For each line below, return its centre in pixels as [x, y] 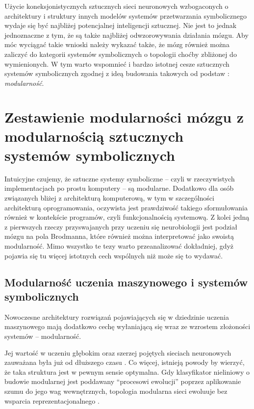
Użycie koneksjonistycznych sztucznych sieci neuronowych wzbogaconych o [116, 6]
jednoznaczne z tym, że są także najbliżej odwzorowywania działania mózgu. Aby [127, 35]
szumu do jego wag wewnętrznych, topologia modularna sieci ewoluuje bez [116, 391]
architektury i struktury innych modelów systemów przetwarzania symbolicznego [126, 15]
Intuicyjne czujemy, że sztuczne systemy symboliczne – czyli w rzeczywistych [120, 178]
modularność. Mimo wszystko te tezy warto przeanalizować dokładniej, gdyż [119, 246]
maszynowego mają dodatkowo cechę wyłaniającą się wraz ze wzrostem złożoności [127, 326]
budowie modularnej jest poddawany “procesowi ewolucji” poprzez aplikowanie [123, 381]
